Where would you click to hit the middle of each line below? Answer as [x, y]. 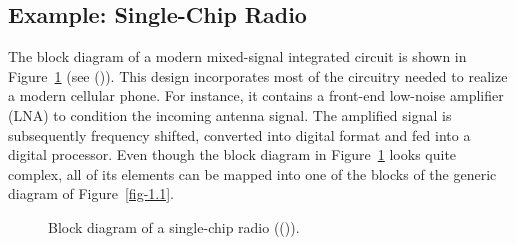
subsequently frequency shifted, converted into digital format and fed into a [239, 134]
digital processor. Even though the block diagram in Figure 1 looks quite [232, 154]
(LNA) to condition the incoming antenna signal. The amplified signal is [230, 114]
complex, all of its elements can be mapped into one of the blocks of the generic [252, 173]
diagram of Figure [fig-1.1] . [91, 193]
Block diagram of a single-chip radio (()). [174, 226]
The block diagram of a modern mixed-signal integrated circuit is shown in [237, 56]
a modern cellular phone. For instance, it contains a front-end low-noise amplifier [256, 95]
